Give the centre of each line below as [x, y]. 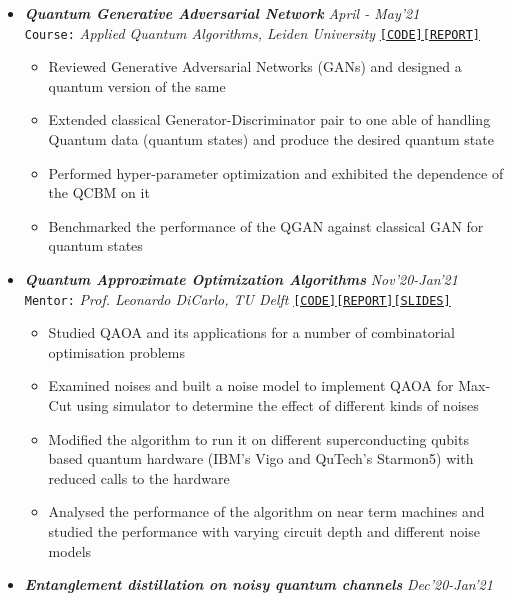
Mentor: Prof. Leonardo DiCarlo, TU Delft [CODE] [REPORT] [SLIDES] [237, 298]
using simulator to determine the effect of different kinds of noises [277, 405]
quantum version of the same [137, 85]
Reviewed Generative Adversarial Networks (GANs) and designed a [255, 66]
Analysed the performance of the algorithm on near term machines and [266, 511]
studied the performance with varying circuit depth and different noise [264, 531]
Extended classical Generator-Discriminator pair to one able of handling [269, 119]
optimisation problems [116, 351]
